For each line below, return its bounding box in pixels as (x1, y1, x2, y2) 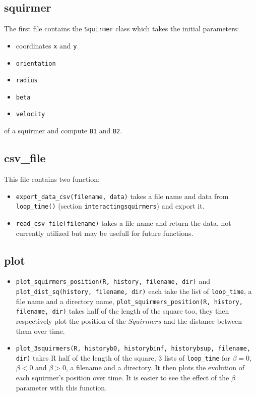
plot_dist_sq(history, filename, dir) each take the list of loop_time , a (16, 286, 252, 296)
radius (16, 77, 38, 84)
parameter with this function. (16, 382, 107, 392)
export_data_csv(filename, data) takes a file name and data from (16, 190, 229, 201)
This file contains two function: (4, 174, 100, 184)
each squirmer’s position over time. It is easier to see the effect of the (16, 372, 229, 383)
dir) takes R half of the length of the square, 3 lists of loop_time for (16, 352, 230, 363)
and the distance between (163, 315, 242, 326)
